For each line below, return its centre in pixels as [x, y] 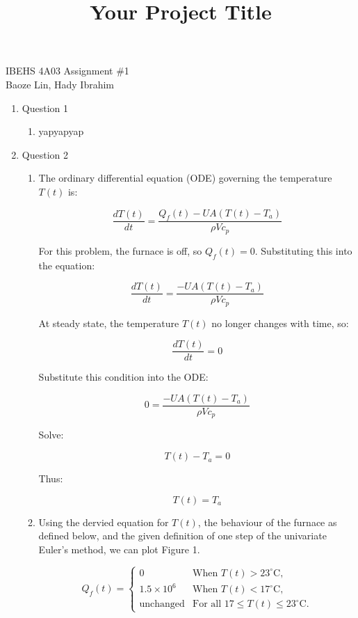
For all [207, 604]
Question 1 [45, 108]
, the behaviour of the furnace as [267, 522]
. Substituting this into [303, 250]
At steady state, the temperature [109, 323]
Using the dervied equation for [104, 522]
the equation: [67, 265]
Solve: [51, 435]
